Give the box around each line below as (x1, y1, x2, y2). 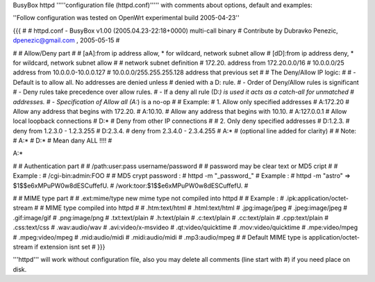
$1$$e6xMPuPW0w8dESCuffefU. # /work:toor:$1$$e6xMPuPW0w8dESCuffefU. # (12, 181, 249, 190)
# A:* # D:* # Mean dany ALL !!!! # (12, 136, 112, 145)
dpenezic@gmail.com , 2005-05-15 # (12, 36, 120, 44)
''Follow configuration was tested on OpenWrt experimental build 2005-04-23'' (12, 14, 240, 22)
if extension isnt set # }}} (34, 242, 106, 251)
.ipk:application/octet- (285, 194, 349, 203)
